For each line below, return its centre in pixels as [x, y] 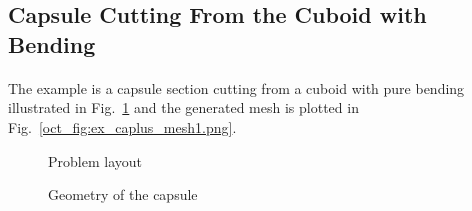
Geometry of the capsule [123, 194]
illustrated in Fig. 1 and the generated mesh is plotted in [183, 107]
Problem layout [95, 160]
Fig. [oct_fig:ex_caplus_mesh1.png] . [122, 126]
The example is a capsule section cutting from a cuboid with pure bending [236, 87]
